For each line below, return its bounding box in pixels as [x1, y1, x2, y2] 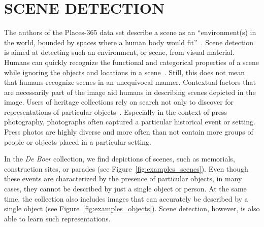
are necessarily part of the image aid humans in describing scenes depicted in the [4, 86, 256, 97]
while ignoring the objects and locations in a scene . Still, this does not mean [4, 67, 245, 77]
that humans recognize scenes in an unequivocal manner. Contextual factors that [4, 77, 256, 87]
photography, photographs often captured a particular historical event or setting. [4, 116, 255, 127]
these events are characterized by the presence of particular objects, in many [4, 173, 242, 184]
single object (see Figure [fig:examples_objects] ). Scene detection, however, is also [4, 203, 260, 214]
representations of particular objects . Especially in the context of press [4, 106, 227, 117]
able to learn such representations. [4, 213, 111, 223]
